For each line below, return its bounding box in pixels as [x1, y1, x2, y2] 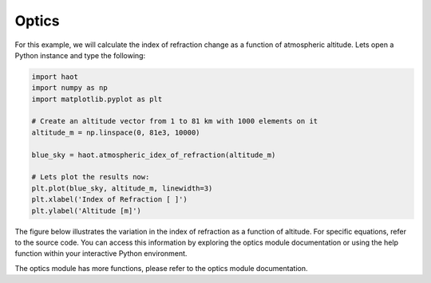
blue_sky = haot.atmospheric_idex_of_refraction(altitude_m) [31, 150, 276, 159]
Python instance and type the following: [14, 50, 146, 60]
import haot [31, 72, 79, 81]
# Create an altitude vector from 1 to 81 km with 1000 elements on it [31, 116, 318, 126]
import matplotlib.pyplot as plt [31, 94, 163, 104]
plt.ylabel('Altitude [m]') [31, 206, 141, 215]
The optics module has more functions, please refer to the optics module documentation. [14, 263, 308, 273]
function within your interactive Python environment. [14, 249, 188, 258]
